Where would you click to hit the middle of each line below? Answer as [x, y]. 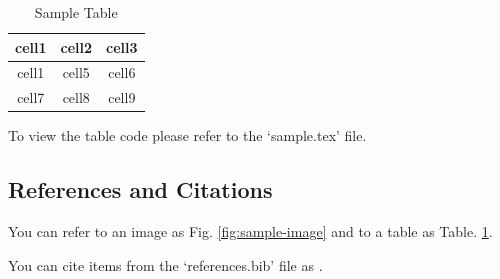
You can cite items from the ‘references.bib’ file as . [165, 264]
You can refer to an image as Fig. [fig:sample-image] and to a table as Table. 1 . [250, 231]
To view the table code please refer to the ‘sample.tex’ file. [187, 135]
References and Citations [140, 189]
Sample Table [76, 12]
